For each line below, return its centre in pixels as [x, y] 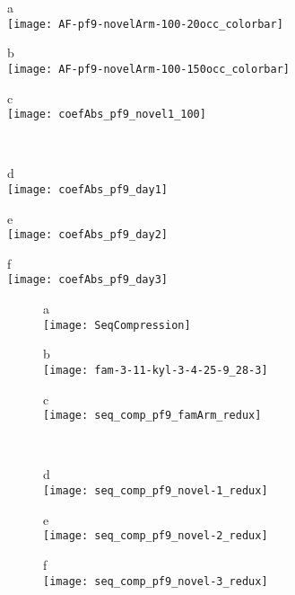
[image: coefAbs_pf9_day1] [87, 189]
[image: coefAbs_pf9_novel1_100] [107, 115]
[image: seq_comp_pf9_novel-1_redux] [156, 491]
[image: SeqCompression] [117, 325]
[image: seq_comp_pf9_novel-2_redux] [156, 536]
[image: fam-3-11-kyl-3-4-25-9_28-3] [156, 370]
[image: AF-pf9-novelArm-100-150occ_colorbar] [148, 69]
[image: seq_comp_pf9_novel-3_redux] [156, 581]
